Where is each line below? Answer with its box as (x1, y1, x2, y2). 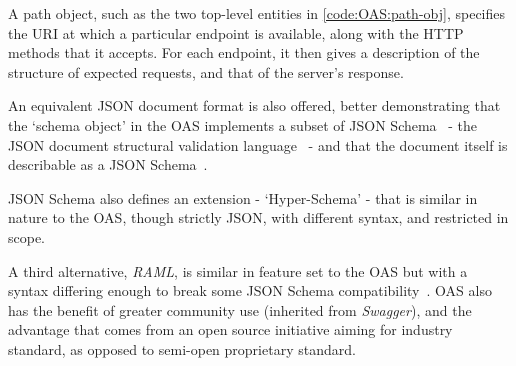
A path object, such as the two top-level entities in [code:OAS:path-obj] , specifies (8, 3, 506, 23)
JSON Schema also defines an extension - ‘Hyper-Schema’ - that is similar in (8, 187, 478, 208)
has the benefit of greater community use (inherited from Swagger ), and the (8, 299, 472, 320)
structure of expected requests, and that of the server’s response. (8, 61, 404, 82)
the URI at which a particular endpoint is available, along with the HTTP (8, 22, 464, 43)
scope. (8, 226, 46, 247)
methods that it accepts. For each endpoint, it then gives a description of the (8, 42, 480, 63)
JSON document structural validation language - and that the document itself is (8, 134, 508, 155)
